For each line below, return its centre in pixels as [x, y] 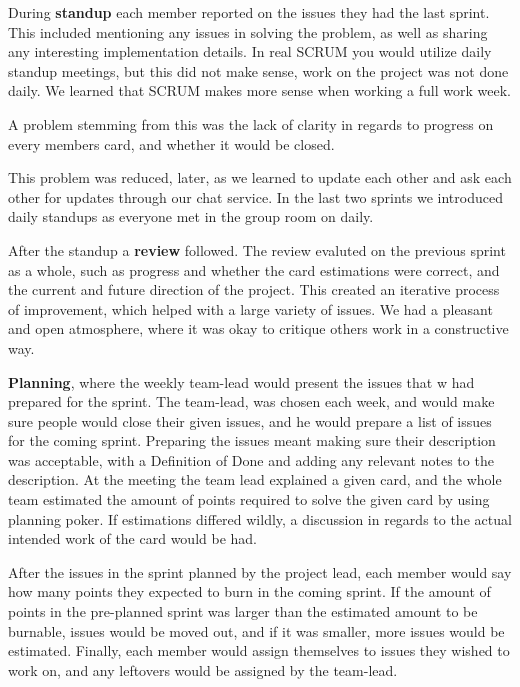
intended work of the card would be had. [132, 538]
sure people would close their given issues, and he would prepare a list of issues [250, 420]
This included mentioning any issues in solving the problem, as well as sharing [248, 31]
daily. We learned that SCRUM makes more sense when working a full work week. [259, 90]
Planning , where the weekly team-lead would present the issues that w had [241, 381]
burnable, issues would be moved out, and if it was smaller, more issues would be [256, 630]
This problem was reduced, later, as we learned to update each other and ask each [260, 177]
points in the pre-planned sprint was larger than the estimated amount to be [243, 611]
